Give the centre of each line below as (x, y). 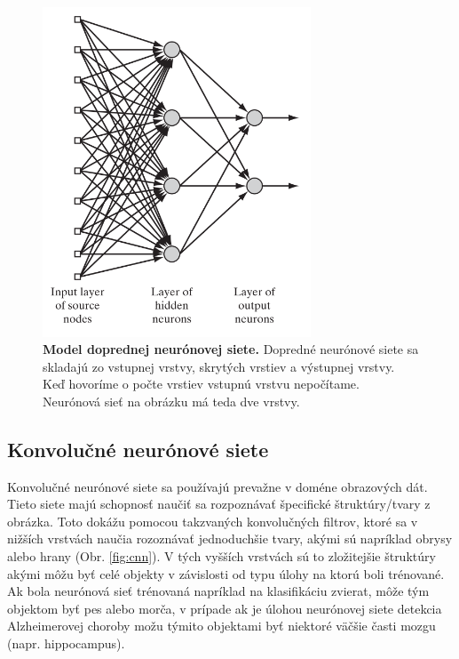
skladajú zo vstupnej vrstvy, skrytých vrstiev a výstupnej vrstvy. (219, 366)
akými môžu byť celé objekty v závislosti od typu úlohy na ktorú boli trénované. (226, 573)
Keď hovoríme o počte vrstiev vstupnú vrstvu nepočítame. (201, 384)
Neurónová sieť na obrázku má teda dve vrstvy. (171, 401)
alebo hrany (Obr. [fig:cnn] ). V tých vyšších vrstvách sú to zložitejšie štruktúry (222, 556)
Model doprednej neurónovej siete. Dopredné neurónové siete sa (231, 349)
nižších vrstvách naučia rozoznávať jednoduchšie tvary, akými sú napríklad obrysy (230, 538)
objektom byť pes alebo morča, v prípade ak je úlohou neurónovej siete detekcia (225, 608)
